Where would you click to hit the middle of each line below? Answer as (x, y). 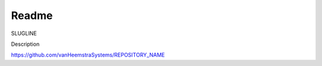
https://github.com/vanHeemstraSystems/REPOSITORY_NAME (88, 55)
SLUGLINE (24, 33)
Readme (32, 15)
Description (25, 44)
